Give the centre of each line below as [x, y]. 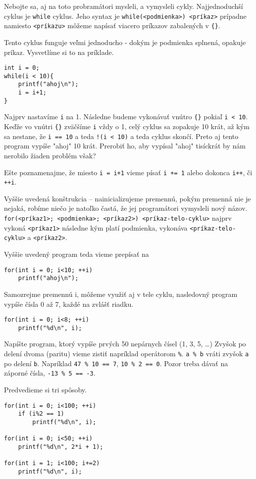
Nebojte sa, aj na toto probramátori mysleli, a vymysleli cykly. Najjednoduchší [124, 6]
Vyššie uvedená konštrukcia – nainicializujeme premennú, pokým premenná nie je [128, 198]
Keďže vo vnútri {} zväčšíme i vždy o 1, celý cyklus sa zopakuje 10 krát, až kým [127, 126]
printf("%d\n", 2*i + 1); [61, 447]
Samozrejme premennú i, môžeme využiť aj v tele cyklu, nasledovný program [121, 294]
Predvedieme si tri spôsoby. [45, 389]
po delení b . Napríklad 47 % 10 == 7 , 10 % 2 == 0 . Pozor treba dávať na [116, 363]
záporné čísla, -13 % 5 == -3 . [50, 373]
